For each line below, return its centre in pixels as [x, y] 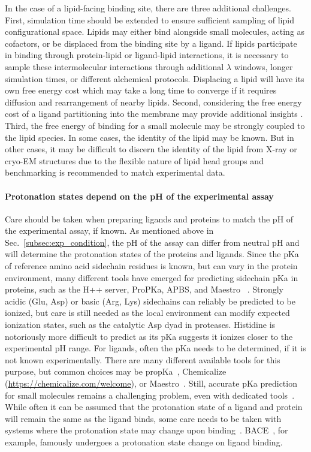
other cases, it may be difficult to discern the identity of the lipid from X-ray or [151, 149]
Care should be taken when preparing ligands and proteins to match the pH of [149, 219]
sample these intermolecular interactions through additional [114, 66]
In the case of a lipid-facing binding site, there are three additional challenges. [148, 8]
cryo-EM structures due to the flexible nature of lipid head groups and [134, 160]
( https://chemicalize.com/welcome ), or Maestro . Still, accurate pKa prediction [151, 383]
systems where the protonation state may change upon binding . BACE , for [147, 430]
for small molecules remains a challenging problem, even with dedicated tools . [150, 395]
